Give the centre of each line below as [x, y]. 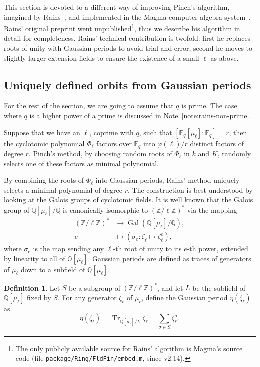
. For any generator [87, 297]
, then [238, 132]
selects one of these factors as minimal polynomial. [81, 163]
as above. [225, 57]
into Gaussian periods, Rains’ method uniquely [168, 180]
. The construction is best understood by [190, 190]
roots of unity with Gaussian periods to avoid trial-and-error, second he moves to [128, 48]
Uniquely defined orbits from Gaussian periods [128, 84]
